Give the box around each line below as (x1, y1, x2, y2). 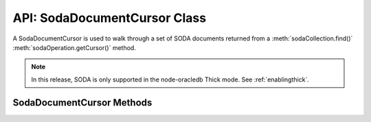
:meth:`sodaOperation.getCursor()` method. (12, 43, 137, 51)
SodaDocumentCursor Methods (12, 97, 153, 108)
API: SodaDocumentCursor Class (12, 10, 206, 25)
